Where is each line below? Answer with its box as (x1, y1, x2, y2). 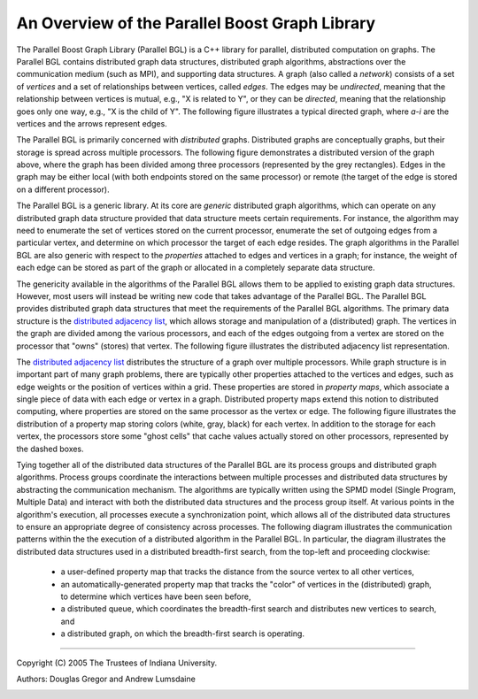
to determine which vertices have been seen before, (60, 591, 251, 602)
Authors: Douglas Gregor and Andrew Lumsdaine (16, 673, 197, 684)
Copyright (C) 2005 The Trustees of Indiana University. (16, 657, 217, 668)
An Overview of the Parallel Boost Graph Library (16, 13, 376, 33)
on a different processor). (16, 184, 110, 195)
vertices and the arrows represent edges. (16, 118, 167, 128)
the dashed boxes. (16, 443, 84, 454)
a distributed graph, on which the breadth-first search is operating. (60, 628, 305, 639)
